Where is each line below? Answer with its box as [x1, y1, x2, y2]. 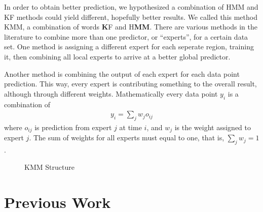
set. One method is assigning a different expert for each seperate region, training [4, 41, 254, 52]
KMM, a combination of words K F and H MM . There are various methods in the [4, 21, 257, 32]
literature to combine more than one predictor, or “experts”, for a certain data [4, 31, 248, 42]
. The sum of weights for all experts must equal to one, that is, [29, 132, 224, 143]
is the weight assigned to [174, 122, 251, 132]
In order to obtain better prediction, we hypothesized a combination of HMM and [4, 2, 258, 12]
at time [119, 122, 142, 132]
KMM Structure [24, 161, 74, 172]
